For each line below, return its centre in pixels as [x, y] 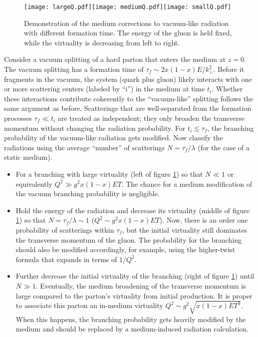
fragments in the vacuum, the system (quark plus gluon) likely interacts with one [128, 79]
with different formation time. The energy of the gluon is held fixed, [128, 33]
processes [18, 118]
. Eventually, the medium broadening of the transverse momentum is [141, 285]
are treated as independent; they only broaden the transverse [151, 118]
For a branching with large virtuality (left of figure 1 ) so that [109, 173]
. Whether [227, 89]
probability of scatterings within [65, 229]
